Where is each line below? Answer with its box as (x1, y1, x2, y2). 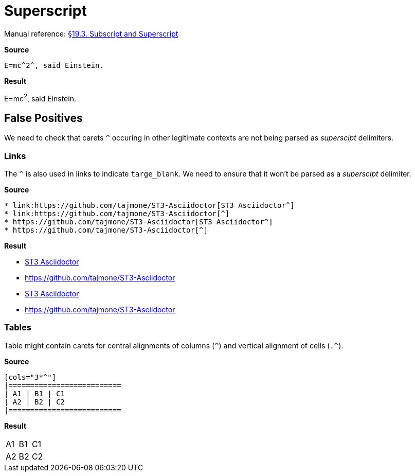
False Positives (4, 111, 83, 125)
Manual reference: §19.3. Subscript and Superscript (4, 29, 178, 38)
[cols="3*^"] (4, 373, 57, 381)
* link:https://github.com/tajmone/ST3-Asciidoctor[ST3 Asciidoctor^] (4, 201, 295, 209)
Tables (4, 322, 31, 333)
